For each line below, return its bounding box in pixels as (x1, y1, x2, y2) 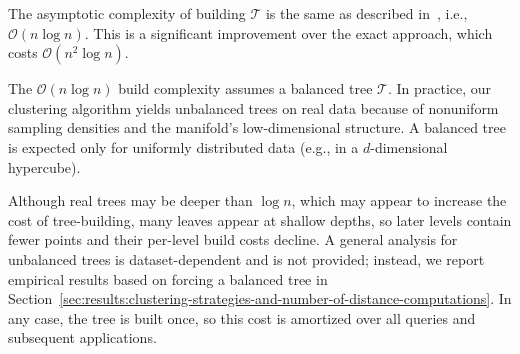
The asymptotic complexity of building (8, 3, 246, 23)
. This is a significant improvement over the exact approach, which (84, 22, 493, 43)
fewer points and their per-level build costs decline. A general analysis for (8, 229, 458, 250)
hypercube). (8, 156, 81, 177)
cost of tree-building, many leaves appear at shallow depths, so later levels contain (8, 209, 512, 230)
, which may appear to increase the (291, 190, 507, 211)
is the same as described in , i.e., (265, 3, 468, 23)
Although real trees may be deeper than (8, 190, 253, 211)
